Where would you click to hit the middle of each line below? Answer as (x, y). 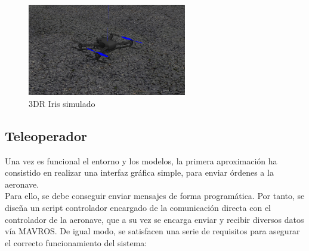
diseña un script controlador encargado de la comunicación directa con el (138, 207)
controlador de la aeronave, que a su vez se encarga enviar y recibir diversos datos (154, 219)
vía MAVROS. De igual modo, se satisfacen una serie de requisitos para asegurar (152, 231)
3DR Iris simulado (62, 103)
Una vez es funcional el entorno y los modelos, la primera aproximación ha (141, 160)
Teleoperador (46, 135)
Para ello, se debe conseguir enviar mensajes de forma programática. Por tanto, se (155, 196)
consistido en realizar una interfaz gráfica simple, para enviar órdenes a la (139, 172)
